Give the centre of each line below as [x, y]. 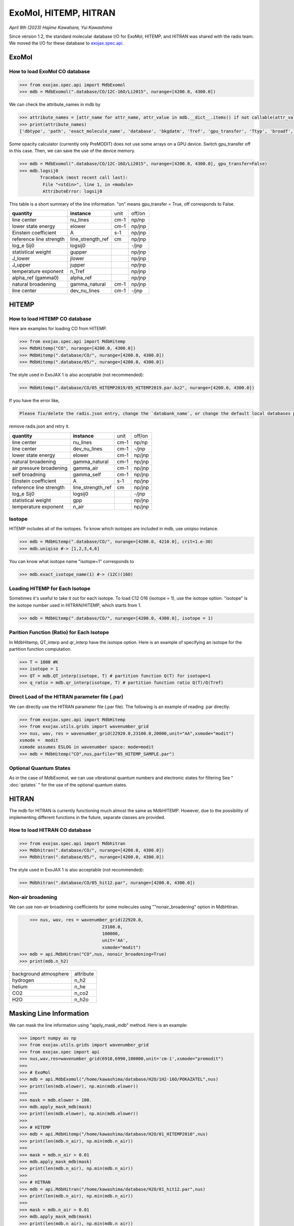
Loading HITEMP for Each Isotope [50, 588]
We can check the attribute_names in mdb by [55, 104]
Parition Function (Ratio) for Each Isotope [59, 633]
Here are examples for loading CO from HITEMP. [58, 329]
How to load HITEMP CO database [50, 319]
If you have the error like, [34, 401]
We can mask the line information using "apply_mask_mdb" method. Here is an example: [98, 1025]
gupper [79, 252]
